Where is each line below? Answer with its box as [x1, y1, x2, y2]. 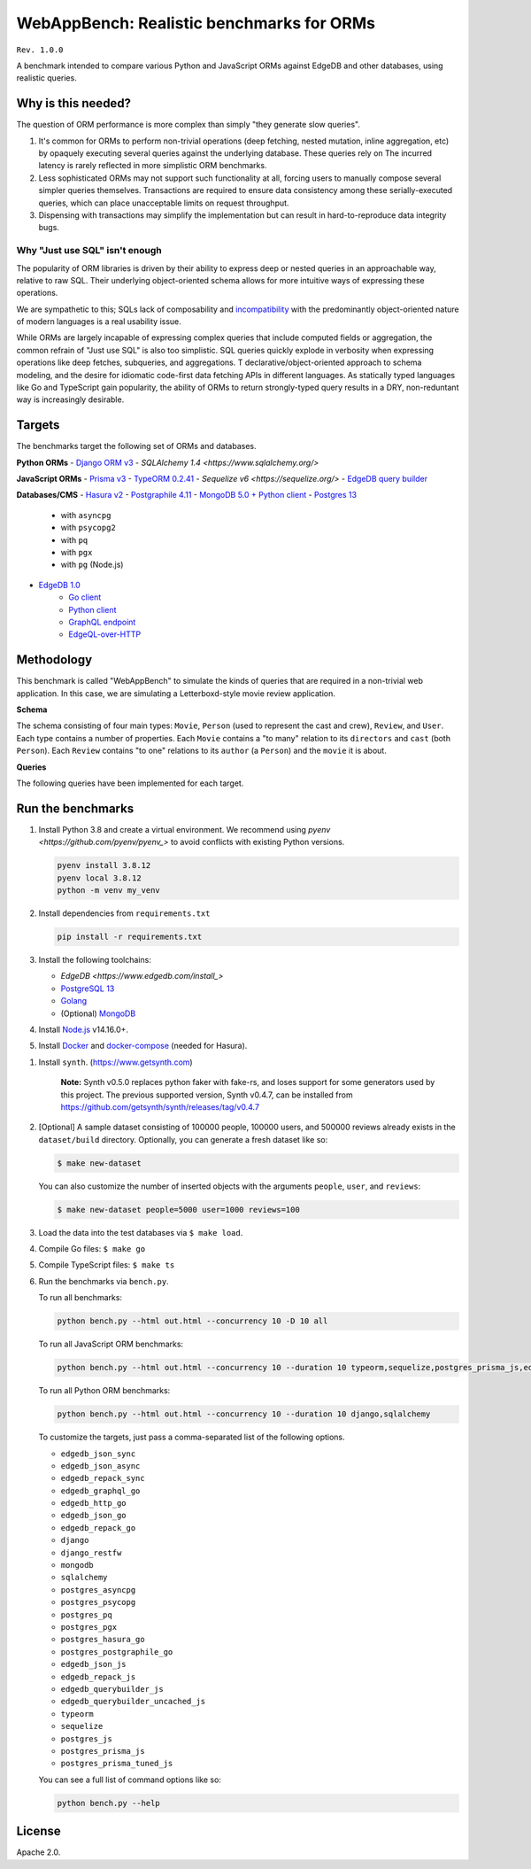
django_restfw [60, 1547, 122, 1558]
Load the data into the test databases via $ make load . [38, 1227, 243, 1237]
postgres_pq [60, 1609, 112, 1620]
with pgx [60, 547, 93, 558]
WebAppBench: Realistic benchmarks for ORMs [16, 13, 376, 33]
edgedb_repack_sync [60, 1473, 145, 1484]
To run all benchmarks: [38, 1292, 123, 1303]
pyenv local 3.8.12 [57, 872, 142, 883]
